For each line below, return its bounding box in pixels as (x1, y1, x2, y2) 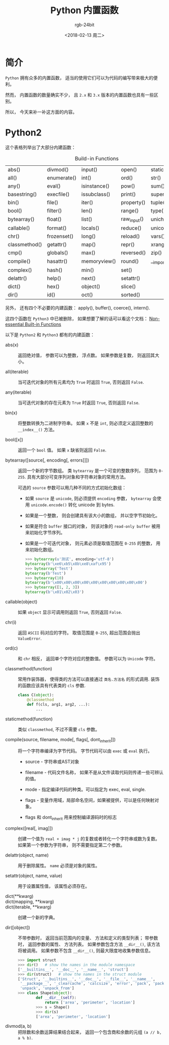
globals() (47, 249, 68, 256)
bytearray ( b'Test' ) (25, 571, 66, 576)
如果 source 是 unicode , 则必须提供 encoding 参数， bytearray (25, 495, 152, 501)
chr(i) (5, 619, 17, 625)
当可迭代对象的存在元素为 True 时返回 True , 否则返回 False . (18, 400, 140, 405)
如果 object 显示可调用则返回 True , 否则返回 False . (18, 609, 122, 615)
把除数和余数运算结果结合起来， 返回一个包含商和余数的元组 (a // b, (18, 1029, 162, 1035)
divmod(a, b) (5, 1023, 32, 1029)
